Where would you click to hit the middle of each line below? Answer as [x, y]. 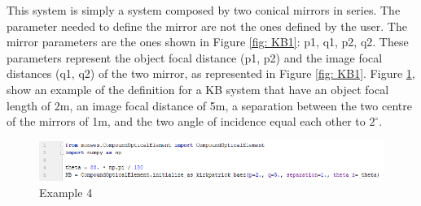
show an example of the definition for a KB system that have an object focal [198, 89]
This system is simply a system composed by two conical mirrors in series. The [204, 10]
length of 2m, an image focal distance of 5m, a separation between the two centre [209, 105]
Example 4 [66, 193]
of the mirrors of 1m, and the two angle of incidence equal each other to [186, 121]
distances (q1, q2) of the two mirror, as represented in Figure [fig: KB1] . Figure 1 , [211, 73]
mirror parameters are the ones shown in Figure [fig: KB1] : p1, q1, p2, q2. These [208, 42]
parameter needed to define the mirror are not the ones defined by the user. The [207, 26]
